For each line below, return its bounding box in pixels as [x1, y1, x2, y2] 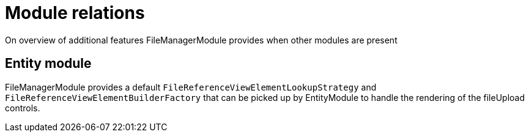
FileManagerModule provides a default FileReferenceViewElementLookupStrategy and [5, 81, 377, 92]
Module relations [5, 2, 145, 23]
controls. [5, 102, 40, 113]
